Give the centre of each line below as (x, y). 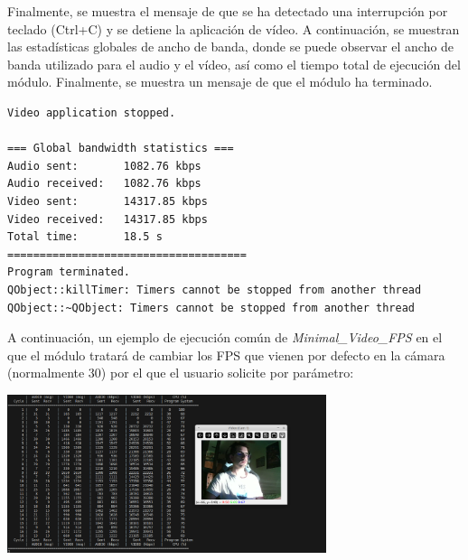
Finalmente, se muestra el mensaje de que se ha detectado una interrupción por (228, 11)
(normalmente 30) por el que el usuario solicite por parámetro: (181, 373)
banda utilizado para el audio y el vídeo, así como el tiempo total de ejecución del (234, 64)
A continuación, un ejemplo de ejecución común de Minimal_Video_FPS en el (225, 337)
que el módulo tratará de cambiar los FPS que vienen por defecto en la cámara (226, 355)
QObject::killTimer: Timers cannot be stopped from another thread (215, 289)
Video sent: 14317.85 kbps (108, 201)
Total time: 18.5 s (85, 237)
